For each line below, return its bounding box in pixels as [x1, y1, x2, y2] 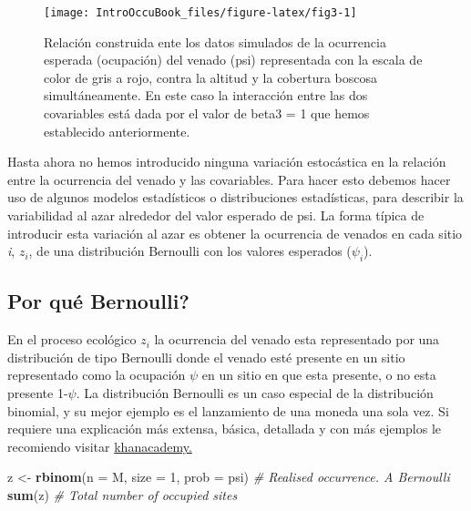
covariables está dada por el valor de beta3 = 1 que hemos [44, 104, 370, 123]
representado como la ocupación [7, 365, 186, 384]
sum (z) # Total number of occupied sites [7, 485, 238, 504]
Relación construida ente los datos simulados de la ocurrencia [44, 32, 386, 51]
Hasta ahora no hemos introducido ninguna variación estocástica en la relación [7, 152, 446, 171]
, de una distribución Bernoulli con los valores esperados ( [28, 241, 352, 261]
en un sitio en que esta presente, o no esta [201, 365, 436, 384]
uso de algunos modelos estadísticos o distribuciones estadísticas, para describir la [7, 188, 464, 207]
